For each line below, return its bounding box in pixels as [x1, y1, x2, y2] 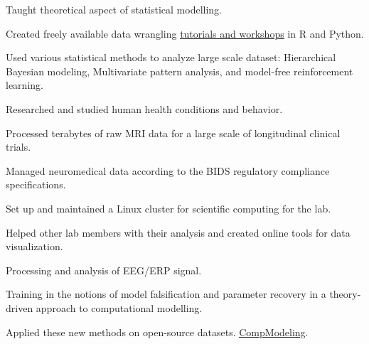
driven [6, 300, 33, 315]
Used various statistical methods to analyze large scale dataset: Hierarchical [6, 50, 336, 65]
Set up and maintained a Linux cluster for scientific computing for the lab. [6, 200, 331, 215]
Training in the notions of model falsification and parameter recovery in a [6, 286, 326, 301]
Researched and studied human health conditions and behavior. [6, 101, 283, 116]
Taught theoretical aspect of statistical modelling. [6, 2, 222, 16]
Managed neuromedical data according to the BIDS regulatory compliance [6, 163, 330, 178]
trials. [6, 139, 31, 154]
